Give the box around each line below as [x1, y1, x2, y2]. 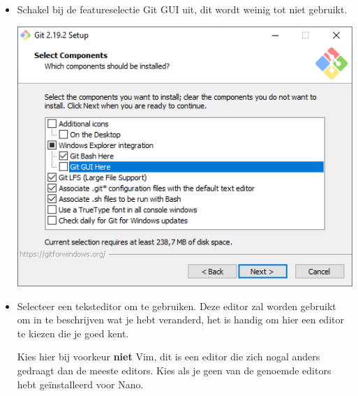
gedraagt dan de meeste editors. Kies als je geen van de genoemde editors [17, 362, 331, 377]
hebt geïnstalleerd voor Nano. [17, 376, 144, 391]
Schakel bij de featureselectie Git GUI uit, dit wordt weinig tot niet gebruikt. [17, 2, 348, 16]
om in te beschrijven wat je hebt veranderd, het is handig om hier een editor [17, 312, 344, 327]
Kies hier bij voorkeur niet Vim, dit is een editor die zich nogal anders [17, 349, 320, 364]
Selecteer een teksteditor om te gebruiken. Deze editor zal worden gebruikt [17, 298, 336, 313]
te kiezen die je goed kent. [17, 325, 129, 340]
